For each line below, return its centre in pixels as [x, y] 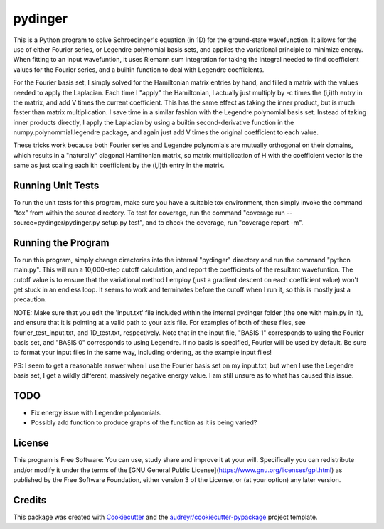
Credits [30, 500]
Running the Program [61, 243]
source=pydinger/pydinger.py [57, 222]
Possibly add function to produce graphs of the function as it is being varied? [144, 422]
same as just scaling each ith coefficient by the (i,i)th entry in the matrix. [119, 165]
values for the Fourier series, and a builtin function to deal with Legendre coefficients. [139, 69]
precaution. [30, 299]
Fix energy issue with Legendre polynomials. [96, 413]
